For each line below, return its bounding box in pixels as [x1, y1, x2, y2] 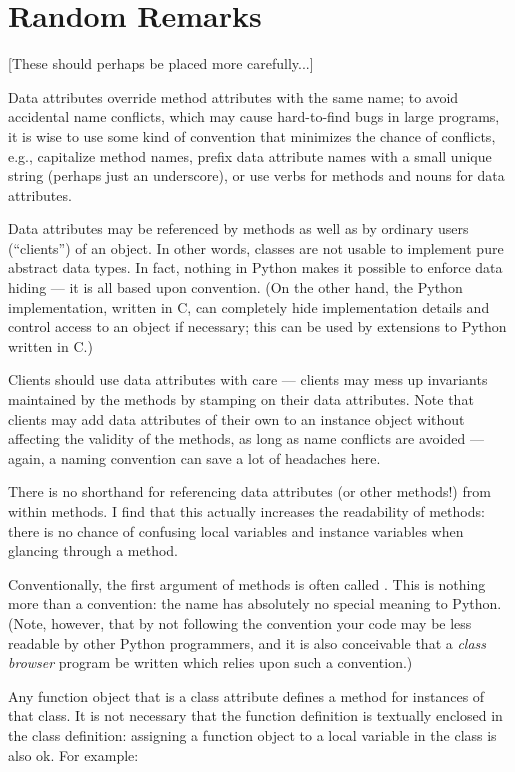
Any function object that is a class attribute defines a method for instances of [8, 685, 485, 706]
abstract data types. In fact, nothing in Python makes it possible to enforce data [8, 257, 503, 278]
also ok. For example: [8, 744, 139, 765]
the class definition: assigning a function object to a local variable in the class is [8, 724, 497, 745]
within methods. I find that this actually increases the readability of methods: [8, 501, 485, 521]
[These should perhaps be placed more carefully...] [8, 53, 314, 74]
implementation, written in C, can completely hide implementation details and [8, 296, 490, 317]
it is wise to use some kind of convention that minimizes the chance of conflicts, [8, 125, 496, 146]
